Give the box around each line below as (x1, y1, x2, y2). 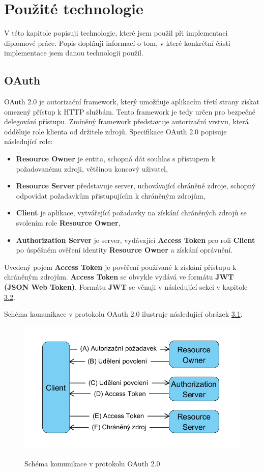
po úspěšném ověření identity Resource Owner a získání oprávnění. (16, 244, 233, 255)
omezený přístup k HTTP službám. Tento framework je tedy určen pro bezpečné (4, 106, 256, 117)
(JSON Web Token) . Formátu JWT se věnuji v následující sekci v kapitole (4, 282, 248, 292)
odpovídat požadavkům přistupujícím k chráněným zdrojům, (16, 190, 206, 201)
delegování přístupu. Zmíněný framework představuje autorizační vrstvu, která (4, 116, 249, 127)
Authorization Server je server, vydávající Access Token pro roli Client (16, 234, 255, 245)
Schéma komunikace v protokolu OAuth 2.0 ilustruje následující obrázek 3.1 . (4, 309, 243, 319)
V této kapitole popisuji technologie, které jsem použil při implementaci (4, 27, 228, 38)
